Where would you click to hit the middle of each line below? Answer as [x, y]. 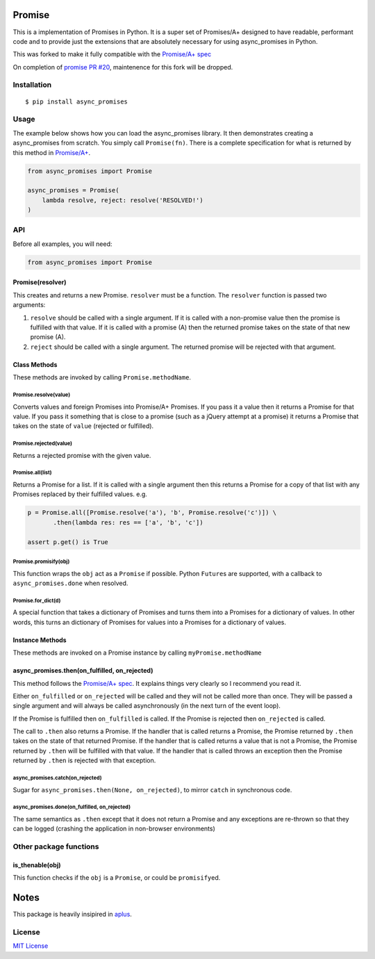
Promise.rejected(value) [43, 444]
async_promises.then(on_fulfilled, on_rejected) [83, 671]
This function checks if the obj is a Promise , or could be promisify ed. [117, 878]
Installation [32, 85]
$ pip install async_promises [77, 101]
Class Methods [35, 364]
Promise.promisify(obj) [41, 562]
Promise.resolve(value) [42, 395]
